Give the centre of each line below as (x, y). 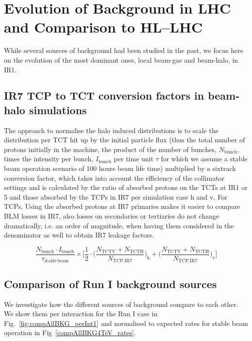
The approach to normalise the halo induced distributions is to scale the (111, 130)
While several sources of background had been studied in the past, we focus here (124, 50)
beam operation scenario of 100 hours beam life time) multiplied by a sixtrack (120, 168)
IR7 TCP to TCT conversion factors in (104, 95)
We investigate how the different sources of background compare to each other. (121, 304)
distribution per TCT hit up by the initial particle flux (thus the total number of (125, 140)
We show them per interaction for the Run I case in (81, 314)
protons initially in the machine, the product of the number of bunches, (110, 149)
